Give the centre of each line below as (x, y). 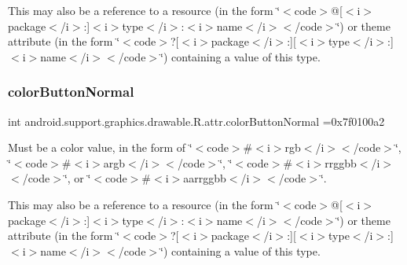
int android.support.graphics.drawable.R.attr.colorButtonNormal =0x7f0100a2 (196, 121)
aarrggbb (205, 178)
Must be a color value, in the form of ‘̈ (100, 147)
